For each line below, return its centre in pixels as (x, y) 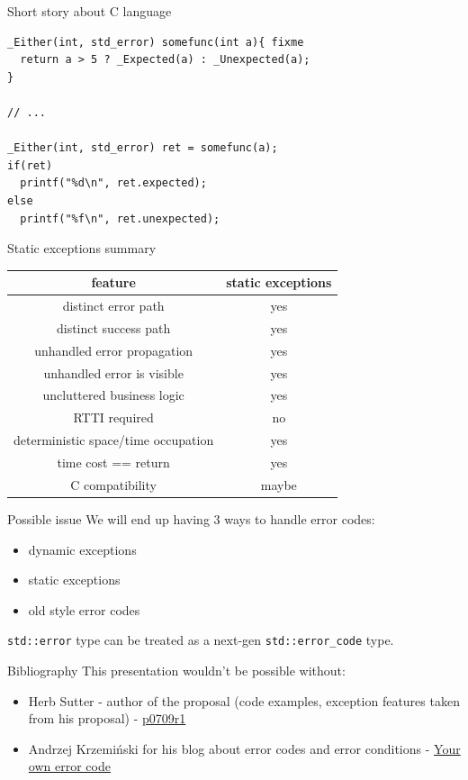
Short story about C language (90, 11)
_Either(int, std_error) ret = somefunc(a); (143, 148)
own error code (69, 766)
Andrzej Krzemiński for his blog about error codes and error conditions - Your (244, 748)
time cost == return (113, 462)
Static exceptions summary (82, 248)
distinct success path (113, 327)
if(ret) (30, 165)
